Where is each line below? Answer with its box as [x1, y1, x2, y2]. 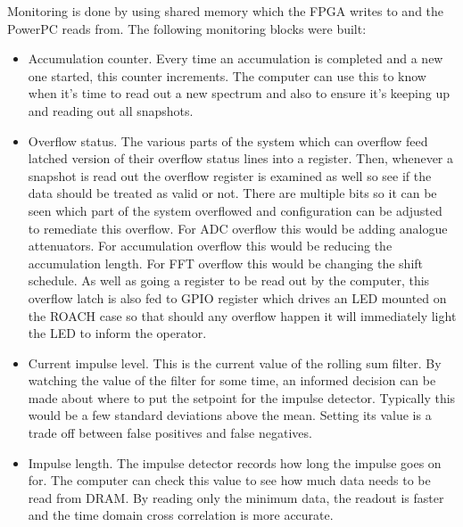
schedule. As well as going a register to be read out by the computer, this [28, 271, 430, 290]
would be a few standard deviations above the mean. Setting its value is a [28, 406, 432, 424]
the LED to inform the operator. [28, 324, 207, 342]
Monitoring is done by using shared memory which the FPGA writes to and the [7, 2, 444, 20]
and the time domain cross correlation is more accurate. [28, 506, 334, 524]
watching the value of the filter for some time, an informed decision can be [28, 371, 436, 390]
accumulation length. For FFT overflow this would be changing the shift [28, 253, 424, 272]
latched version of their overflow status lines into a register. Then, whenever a [28, 149, 453, 168]
